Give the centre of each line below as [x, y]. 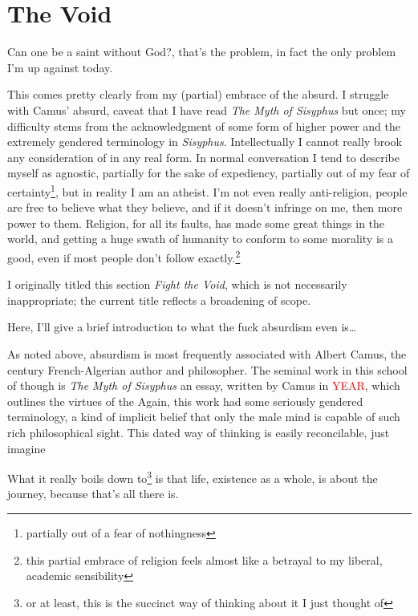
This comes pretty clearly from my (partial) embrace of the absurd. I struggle [198, 94]
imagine [26, 448]
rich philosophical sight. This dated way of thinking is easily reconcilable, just [199, 432]
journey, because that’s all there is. [93, 494]
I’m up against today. [60, 67]
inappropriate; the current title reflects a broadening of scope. [159, 300]
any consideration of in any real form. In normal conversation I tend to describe [203, 157]
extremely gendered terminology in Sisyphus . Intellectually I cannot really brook [205, 142]
